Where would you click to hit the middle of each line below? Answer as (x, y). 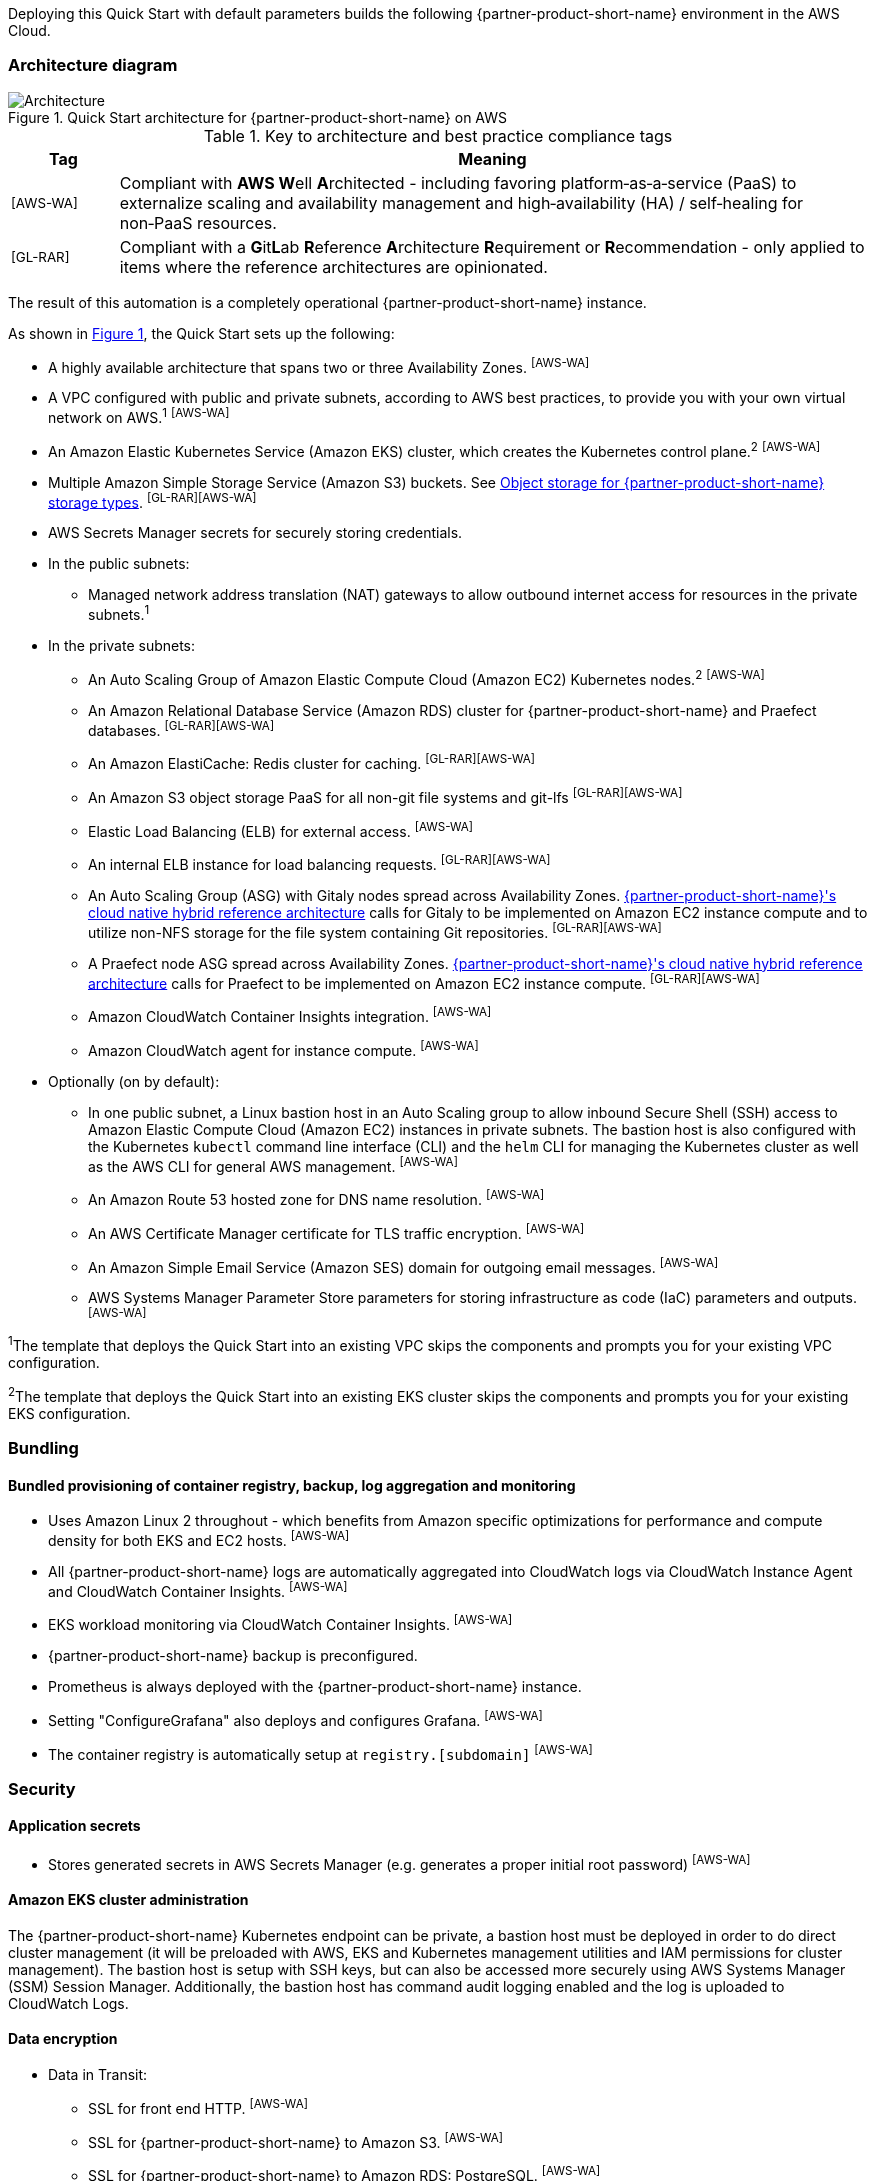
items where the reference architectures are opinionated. (333, 266)
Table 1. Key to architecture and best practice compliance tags (438, 135)
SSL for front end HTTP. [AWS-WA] (198, 2107)
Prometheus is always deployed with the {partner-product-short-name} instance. (315, 1687)
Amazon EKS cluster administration (128, 1900)
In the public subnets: (119, 564)
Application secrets (74, 1826)
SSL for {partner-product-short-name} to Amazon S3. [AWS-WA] (296, 2140)
